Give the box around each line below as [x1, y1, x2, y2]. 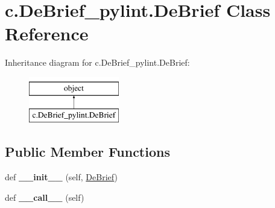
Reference [5, 21, 89, 46]
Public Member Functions [5, 142, 170, 161]
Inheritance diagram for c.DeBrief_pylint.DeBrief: [5, 56, 190, 69]
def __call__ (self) [5, 191, 84, 203]
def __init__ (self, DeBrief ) [5, 171, 118, 183]
